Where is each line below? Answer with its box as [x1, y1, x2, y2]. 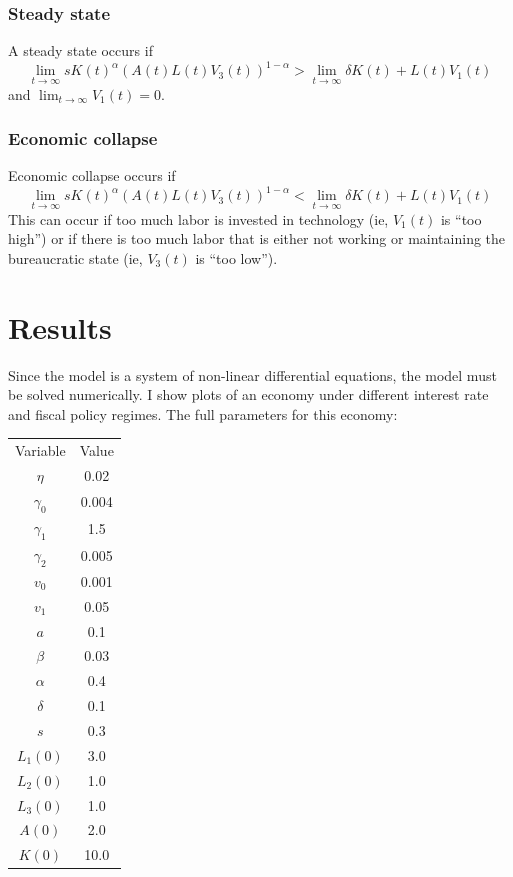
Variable [15, 440, 66, 461]
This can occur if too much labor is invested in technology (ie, [8, 208, 389, 229]
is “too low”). [195, 247, 278, 268]
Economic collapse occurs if [8, 165, 176, 186]
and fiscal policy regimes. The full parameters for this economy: [8, 403, 398, 424]
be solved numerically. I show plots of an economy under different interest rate [8, 384, 489, 405]
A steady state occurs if [8, 40, 153, 61]
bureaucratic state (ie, [8, 247, 143, 268]
